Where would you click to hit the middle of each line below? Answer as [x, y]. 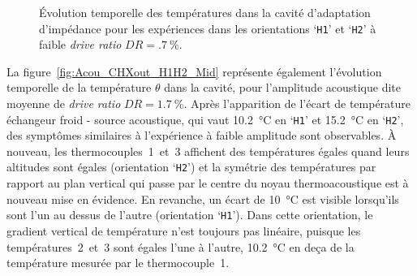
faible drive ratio [80, 44]
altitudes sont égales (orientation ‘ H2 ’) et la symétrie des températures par [191, 167]
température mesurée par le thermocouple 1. [118, 263]
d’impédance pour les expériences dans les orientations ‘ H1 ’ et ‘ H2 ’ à [208, 28]
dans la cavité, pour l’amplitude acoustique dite [283, 87]
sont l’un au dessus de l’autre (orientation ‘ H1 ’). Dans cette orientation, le [190, 215]
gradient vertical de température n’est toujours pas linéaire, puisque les [184, 230]
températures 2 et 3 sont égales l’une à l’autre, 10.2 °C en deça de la [181, 246]
